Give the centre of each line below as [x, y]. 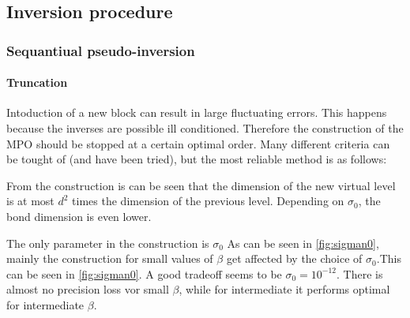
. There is [359, 273]
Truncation [37, 82]
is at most [30, 201]
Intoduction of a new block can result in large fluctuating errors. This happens [197, 112]
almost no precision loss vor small [88, 289]
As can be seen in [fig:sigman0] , [303, 243]
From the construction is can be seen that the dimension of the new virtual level [201, 185]
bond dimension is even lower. [79, 216]
